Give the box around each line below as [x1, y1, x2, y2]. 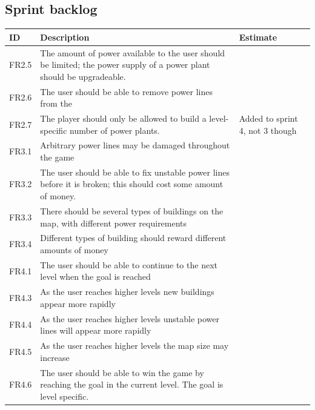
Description [40, 30, 90, 43]
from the [40, 97, 72, 110]
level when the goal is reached [40, 270, 151, 283]
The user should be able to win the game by [40, 366, 204, 379]
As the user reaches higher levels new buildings [40, 285, 214, 298]
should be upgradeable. [40, 70, 126, 82]
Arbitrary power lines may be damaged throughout [40, 139, 230, 151]
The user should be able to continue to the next [40, 258, 217, 271]
